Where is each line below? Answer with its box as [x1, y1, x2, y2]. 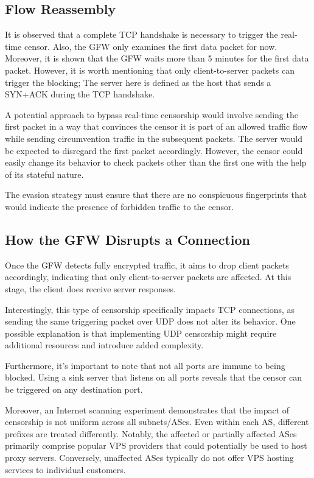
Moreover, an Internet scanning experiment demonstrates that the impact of [5, 403, 290, 416]
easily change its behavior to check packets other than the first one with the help [5, 156, 307, 169]
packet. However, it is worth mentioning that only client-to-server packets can [5, 63, 295, 76]
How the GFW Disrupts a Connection [5, 230, 250, 248]
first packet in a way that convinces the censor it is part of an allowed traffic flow [5, 120, 308, 133]
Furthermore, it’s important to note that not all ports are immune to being [5, 359, 285, 371]
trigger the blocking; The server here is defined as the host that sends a [5, 76, 271, 88]
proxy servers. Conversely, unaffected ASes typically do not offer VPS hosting [5, 451, 294, 464]
